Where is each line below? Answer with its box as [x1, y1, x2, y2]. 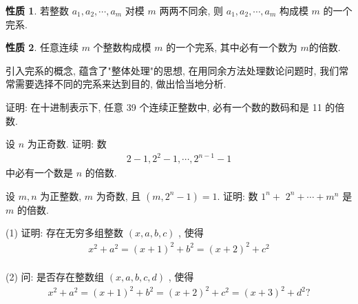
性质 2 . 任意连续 [6, 40, 78, 54]
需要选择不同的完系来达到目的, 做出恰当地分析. [14, 77, 227, 91]
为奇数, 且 [96, 188, 141, 203]
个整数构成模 [93, 40, 151, 54]
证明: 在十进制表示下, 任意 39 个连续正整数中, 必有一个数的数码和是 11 [6, 99, 322, 114]
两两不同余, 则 [159, 3, 224, 17]
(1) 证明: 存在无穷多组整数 [6, 225, 124, 240]
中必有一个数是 [6, 165, 73, 180]
